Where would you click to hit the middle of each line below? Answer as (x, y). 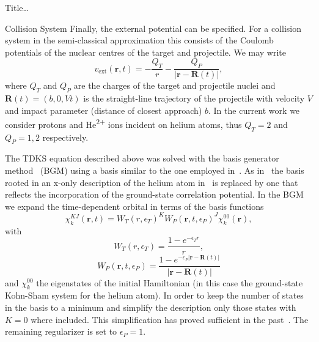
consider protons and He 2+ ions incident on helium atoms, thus (123, 123)
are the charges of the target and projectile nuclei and (174, 85)
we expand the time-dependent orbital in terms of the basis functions (134, 206)
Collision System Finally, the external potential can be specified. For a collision (153, 28)
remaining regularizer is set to (61, 331)
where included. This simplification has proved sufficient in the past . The (170, 319)
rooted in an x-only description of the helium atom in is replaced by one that (152, 182)
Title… (17, 7)
